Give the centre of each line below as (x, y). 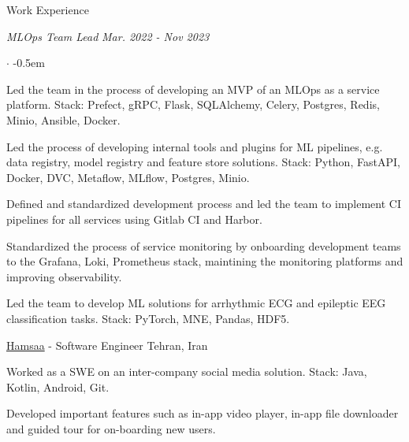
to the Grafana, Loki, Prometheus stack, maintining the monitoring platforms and (205, 261)
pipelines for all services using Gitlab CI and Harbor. (134, 219)
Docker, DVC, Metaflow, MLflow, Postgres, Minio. (128, 177)
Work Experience (48, 9)
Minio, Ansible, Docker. (63, 119)
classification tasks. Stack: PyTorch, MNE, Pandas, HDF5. (148, 318)
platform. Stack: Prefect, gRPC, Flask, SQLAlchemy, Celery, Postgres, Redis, (193, 104)
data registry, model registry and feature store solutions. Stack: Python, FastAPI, (203, 162)
